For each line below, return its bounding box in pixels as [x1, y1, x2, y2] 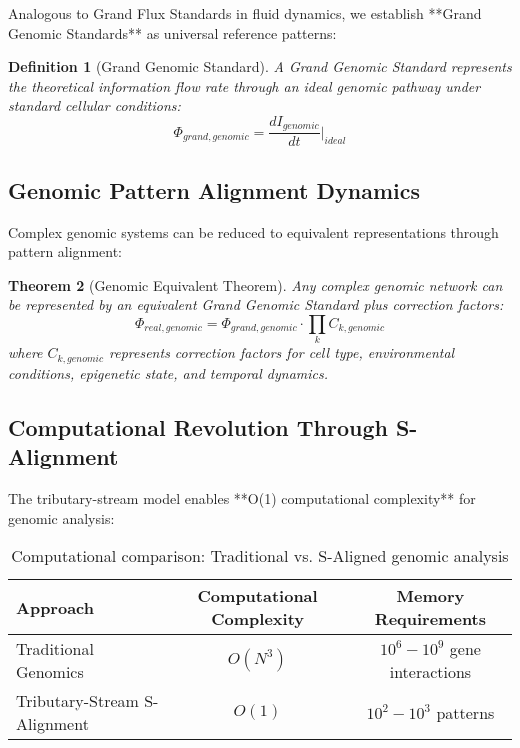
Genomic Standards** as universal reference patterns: [8, 22, 337, 43]
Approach [16, 595, 94, 619]
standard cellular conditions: [8, 95, 181, 116]
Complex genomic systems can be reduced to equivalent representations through [8, 221, 499, 242]
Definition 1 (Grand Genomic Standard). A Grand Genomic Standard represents [8, 56, 512, 77]
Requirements [374, 607, 487, 631]
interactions [389, 660, 472, 684]
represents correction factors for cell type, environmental [109, 342, 455, 363]
